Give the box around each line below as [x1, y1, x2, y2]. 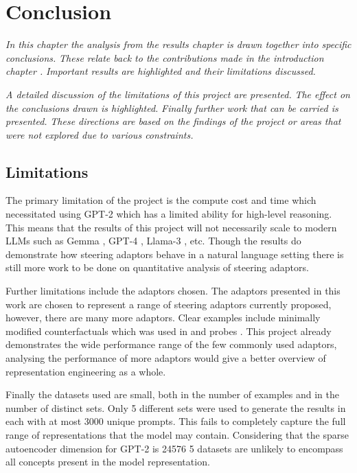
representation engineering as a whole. [5, 364, 166, 378]
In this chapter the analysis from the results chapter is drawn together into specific [5, 37, 352, 51]
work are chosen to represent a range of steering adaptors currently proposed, [5, 297, 332, 311]
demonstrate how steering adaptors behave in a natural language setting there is [5, 246, 344, 261]
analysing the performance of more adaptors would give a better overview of [5, 351, 326, 365]
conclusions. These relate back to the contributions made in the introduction [5, 50, 324, 65]
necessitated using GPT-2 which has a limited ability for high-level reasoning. [5, 207, 332, 221]
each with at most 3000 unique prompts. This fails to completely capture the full [5, 414, 346, 428]
